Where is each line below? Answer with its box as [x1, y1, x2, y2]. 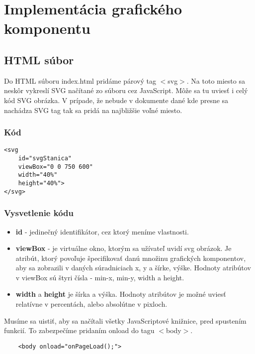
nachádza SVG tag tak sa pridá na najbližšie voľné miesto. [4, 105, 182, 115]
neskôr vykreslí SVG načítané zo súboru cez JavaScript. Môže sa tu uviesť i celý [4, 85, 248, 96]
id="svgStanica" [18, 155, 72, 162]
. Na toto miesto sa [186, 75, 245, 86]
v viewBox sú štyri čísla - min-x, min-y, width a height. [15, 272, 184, 282]
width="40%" [18, 171, 58, 179]
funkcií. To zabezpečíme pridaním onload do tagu [4, 325, 155, 336]
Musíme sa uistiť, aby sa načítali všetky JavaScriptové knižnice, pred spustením [4, 315, 247, 326]
